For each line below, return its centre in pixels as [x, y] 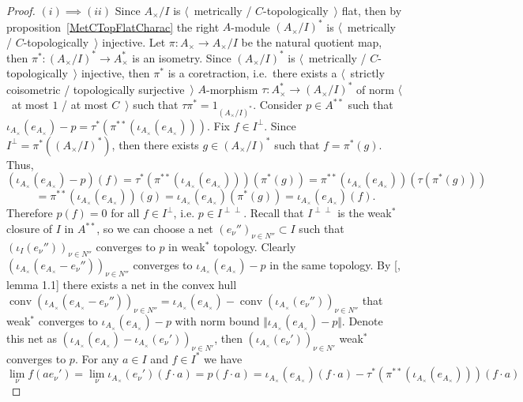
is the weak [365, 213]
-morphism [232, 89]
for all [125, 213]
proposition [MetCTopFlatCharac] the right [113, 26]
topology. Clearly [255, 246]
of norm [375, 89]
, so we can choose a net [155, 228]
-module [250, 26]
